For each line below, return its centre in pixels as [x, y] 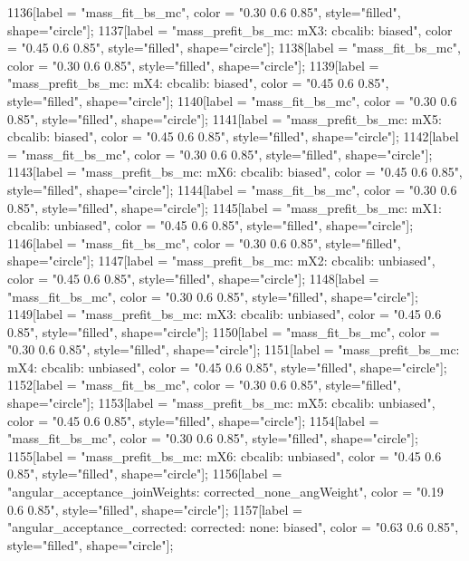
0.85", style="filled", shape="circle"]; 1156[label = [145, 474]
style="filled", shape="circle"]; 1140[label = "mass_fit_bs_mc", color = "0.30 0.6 [232, 100]
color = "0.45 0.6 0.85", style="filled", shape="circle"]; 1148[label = [193, 278]
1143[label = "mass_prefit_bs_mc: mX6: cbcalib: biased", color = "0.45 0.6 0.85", [235, 172]
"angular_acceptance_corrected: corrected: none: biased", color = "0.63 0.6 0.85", [233, 527]
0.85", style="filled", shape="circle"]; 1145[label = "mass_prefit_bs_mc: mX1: [225, 207]
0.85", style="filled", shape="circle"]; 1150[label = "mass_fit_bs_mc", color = [224, 331]
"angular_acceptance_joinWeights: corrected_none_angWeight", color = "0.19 [225, 492]
